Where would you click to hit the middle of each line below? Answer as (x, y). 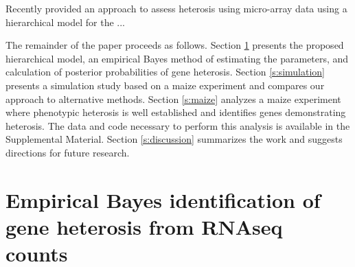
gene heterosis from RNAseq (144, 226)
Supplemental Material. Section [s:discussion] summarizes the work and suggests (174, 139)
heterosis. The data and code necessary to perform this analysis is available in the (178, 125)
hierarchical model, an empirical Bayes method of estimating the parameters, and (177, 58)
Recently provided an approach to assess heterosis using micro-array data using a (176, 8)
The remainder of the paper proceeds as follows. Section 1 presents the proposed (175, 45)
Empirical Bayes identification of (163, 199)
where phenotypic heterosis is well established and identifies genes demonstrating (176, 112)
